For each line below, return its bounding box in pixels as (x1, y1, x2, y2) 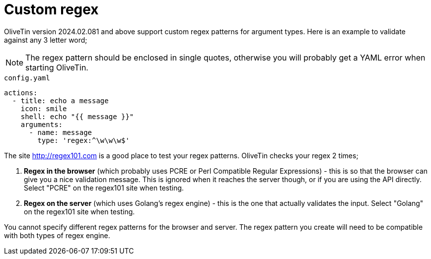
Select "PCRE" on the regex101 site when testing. (24, 183, 184, 192)
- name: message (29, 128, 92, 136)
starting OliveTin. (25, 62, 88, 72)
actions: (4, 88, 38, 97)
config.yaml (4, 73, 50, 82)
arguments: (20, 120, 63, 129)
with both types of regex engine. (4, 231, 110, 240)
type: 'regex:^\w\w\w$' (37, 136, 130, 144)
